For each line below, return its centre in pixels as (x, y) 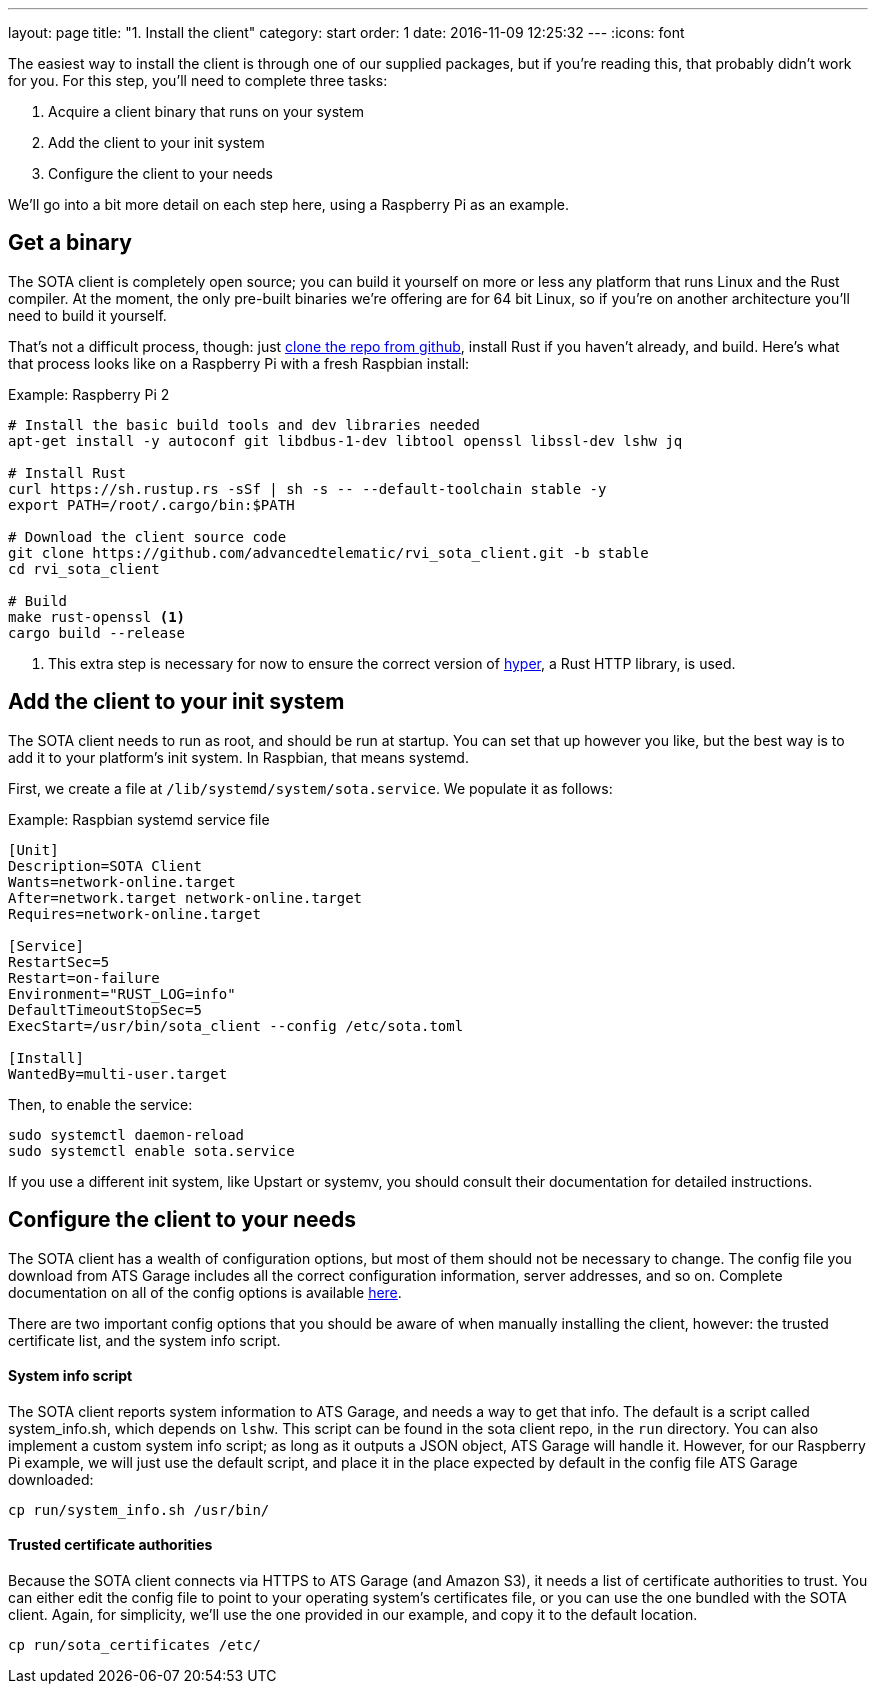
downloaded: (51, 1479)
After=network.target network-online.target (185, 897)
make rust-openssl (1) (97, 616)
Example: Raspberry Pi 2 (89, 394)
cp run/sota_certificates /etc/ (134, 1644)
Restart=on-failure (84, 977)
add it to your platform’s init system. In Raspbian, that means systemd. (238, 757)
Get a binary (70, 243)
